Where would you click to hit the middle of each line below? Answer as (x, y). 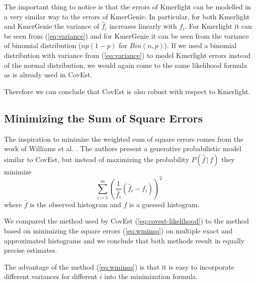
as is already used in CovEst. (48, 75)
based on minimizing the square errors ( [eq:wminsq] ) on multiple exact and (118, 231)
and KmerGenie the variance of (52, 26)
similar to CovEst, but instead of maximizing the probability (97, 159)
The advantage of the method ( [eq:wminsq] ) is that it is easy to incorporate (119, 266)
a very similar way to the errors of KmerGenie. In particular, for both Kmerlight (127, 16)
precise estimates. (31, 250)
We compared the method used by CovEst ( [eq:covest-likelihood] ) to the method (127, 221)
